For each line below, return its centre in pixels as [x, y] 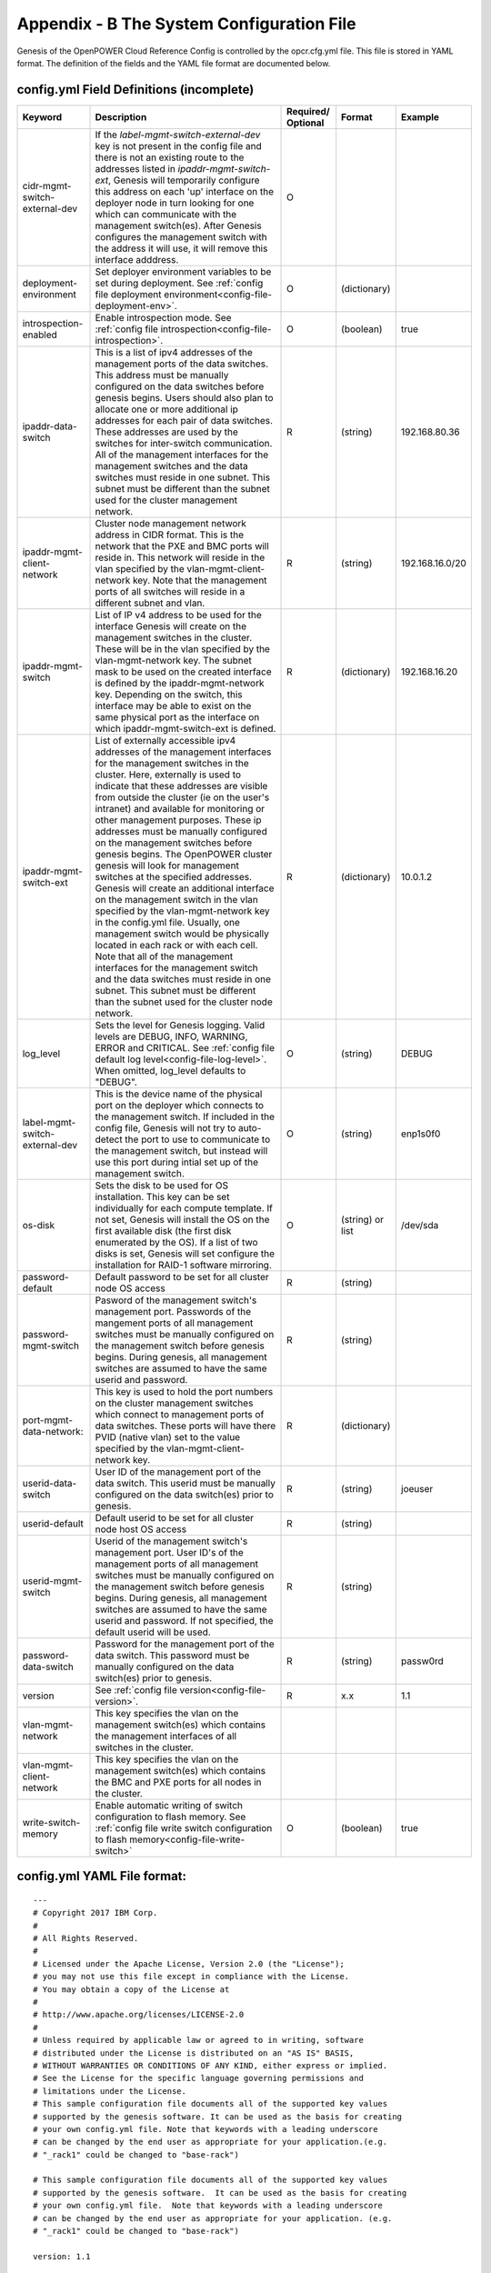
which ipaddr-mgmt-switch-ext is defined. [185, 728]
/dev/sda [420, 1225]
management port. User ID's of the [170, 1552]
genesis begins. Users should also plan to [184, 397]
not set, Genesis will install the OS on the [182, 1219]
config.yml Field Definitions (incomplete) [135, 90]
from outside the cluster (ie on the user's [182, 797]
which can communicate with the [166, 214]
